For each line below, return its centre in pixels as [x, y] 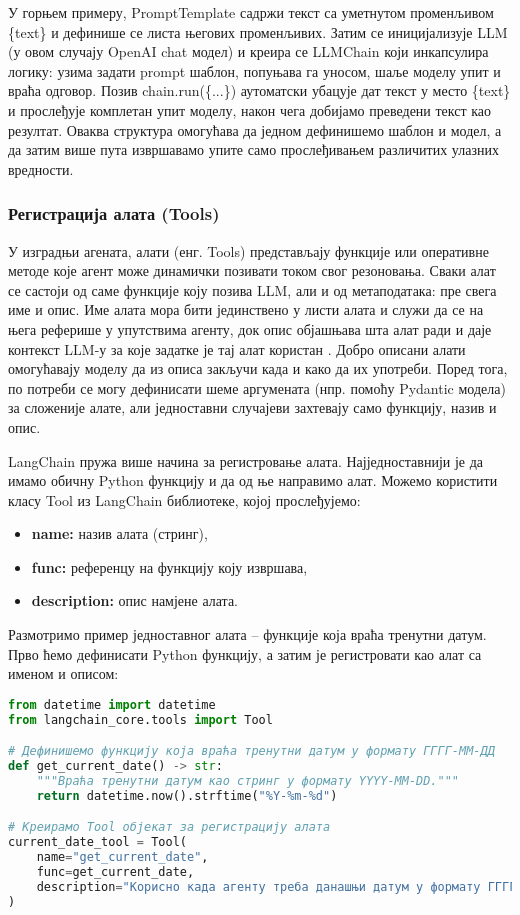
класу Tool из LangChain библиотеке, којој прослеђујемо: [184, 499]
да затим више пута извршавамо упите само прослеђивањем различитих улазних [253, 149]
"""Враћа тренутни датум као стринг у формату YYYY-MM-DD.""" [248, 781]
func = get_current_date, [115, 872]
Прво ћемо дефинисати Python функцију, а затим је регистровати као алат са [245, 653]
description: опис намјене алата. [135, 600]
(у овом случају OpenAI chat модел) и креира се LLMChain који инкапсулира [248, 51]
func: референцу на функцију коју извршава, [169, 566]
